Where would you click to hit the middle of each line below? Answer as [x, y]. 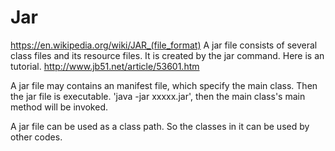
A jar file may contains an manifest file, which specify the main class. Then [164, 85]
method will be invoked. [59, 107]
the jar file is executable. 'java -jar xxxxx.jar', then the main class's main [158, 96]
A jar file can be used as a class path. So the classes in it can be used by [160, 126]
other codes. [36, 137]
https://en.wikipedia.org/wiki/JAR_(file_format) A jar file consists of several [164, 45]
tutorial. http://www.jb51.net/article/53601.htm [105, 66]
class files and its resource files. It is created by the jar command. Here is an [167, 55]
